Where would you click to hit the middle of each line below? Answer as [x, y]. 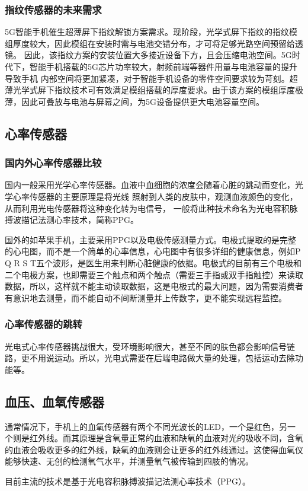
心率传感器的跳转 [44, 324]
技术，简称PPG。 [105, 220]
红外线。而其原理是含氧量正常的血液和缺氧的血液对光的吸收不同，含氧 [166, 438]
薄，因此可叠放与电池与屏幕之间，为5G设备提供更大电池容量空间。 [134, 101]
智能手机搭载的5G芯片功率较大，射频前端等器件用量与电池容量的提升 [163, 66]
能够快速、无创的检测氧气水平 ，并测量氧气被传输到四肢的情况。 [129, 461]
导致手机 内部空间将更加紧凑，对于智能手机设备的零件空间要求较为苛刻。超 [151, 78]
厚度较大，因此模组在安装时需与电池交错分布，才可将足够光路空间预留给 [154, 43]
